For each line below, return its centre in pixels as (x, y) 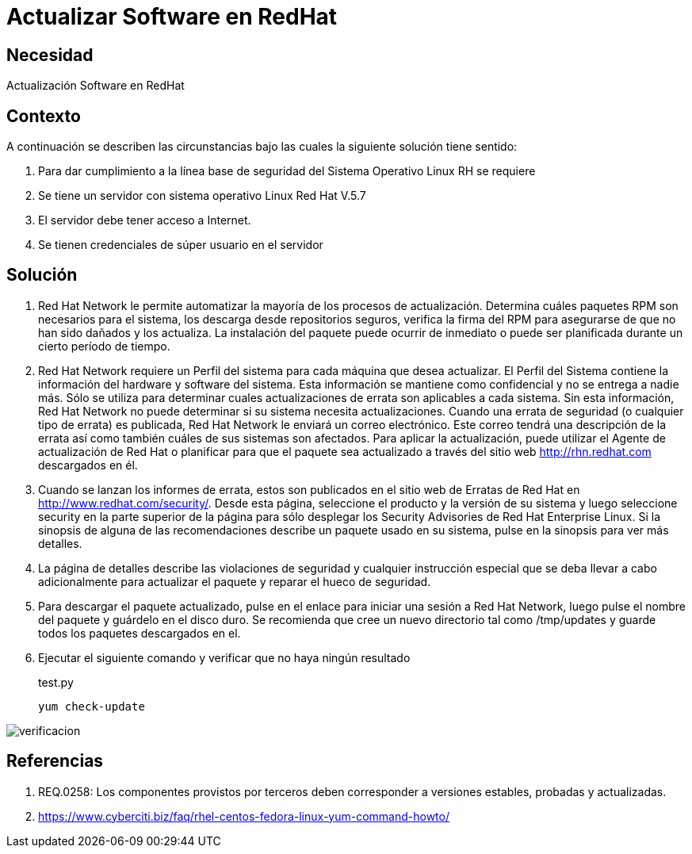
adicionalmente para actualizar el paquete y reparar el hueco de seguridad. (235, 581)
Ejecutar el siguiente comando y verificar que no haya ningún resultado (224, 657)
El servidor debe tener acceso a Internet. (145, 220)
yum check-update (92, 706)
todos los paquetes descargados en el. (140, 633)
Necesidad (50, 55)
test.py (56, 682)
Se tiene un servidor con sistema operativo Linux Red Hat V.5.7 (202, 196)
